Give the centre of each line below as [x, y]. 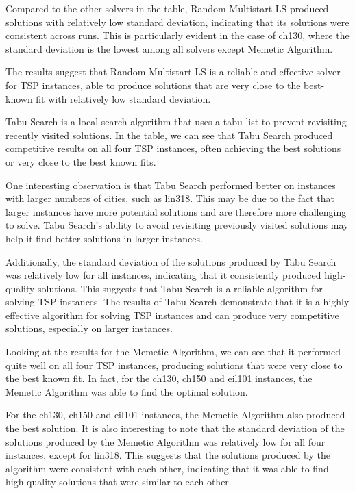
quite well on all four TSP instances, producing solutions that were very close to [174, 365]
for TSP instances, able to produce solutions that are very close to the [153, 85]
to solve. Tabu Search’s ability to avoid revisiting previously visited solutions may [177, 225]
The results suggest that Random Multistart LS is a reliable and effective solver [173, 72]
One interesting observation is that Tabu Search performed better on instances [171, 185]
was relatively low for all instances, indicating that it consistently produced [163, 275]
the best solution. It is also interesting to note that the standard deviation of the [175, 428]
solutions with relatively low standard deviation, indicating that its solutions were [177, 22]
